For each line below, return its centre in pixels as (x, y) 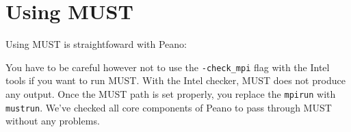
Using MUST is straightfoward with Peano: (96, 44)
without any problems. (53, 121)
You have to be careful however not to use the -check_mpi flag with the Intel (168, 67)
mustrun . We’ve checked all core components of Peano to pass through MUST (169, 107)
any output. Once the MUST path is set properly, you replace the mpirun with (171, 93)
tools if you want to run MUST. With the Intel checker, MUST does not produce (175, 80)
